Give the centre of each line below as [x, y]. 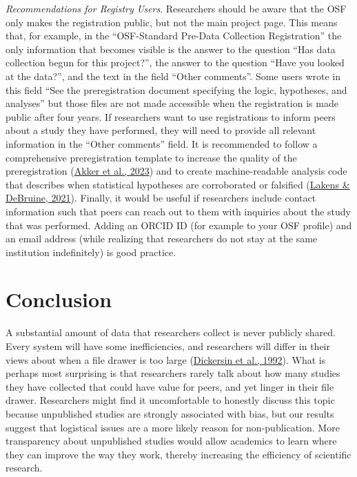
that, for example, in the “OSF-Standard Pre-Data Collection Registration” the [174, 36]
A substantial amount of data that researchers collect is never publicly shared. [171, 332]
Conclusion [59, 299]
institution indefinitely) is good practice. [91, 252]
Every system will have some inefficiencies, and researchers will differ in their [168, 346]
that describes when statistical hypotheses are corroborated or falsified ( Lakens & [178, 184]
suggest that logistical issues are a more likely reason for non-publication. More [173, 427]
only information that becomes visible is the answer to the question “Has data [171, 49]
